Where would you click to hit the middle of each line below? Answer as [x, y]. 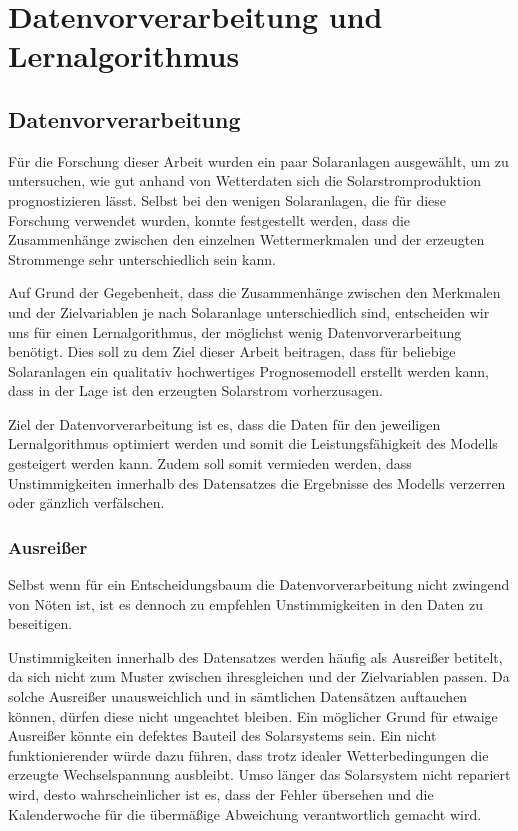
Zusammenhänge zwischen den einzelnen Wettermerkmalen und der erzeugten [246, 239]
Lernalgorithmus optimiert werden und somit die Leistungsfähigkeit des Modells [253, 443]
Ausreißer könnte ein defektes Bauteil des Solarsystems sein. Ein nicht [222, 735]
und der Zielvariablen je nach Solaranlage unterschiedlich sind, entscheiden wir [249, 311]
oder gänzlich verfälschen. [86, 502]
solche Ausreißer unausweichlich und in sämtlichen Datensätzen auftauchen [238, 696]
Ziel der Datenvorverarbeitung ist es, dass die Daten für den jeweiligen [224, 423]
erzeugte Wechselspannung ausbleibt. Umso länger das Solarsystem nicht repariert [259, 774]
